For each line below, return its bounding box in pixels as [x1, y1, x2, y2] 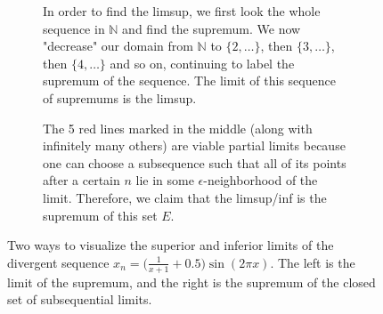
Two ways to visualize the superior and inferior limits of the [7, 236, 334, 254]
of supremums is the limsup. [43, 88, 197, 107]
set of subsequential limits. [7, 290, 152, 309]
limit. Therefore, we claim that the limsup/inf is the [43, 188, 327, 206]
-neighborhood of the [203, 171, 318, 189]
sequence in [43, 19, 105, 37]
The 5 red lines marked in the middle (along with [43, 118, 313, 137]
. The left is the [270, 253, 355, 271]
